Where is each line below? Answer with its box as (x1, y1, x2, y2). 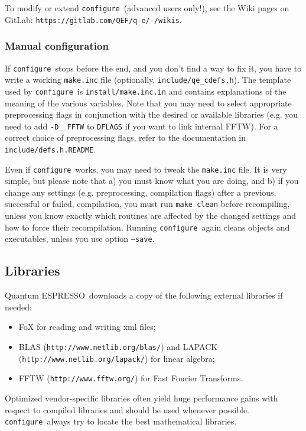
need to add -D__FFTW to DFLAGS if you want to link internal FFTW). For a (5, 119, 278, 132)
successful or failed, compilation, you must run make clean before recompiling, (5, 197, 290, 210)
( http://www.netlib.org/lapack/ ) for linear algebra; (18, 352, 215, 364)
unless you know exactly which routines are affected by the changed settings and (5, 209, 297, 222)
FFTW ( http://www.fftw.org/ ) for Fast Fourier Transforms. (18, 372, 243, 384)
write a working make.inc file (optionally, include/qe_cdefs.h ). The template (5, 73, 291, 86)
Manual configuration (5, 38, 109, 53)
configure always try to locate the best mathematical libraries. (5, 415, 237, 427)
